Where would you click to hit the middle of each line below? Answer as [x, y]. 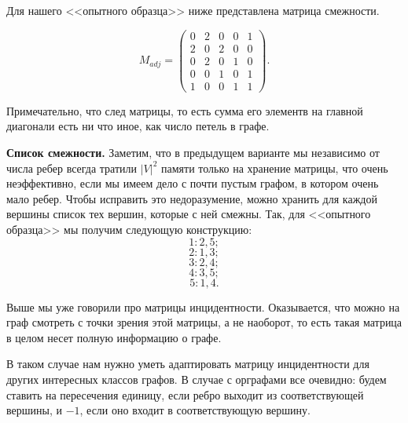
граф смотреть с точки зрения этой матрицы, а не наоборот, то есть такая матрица [204, 322]
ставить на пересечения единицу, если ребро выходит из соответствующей [185, 394]
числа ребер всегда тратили [72, 168]
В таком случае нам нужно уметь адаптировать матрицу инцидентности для [188, 364]
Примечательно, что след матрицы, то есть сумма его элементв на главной [185, 110]
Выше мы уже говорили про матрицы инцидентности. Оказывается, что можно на [203, 306]
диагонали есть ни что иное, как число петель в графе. [138, 126]
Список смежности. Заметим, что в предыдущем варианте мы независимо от [193, 152]
